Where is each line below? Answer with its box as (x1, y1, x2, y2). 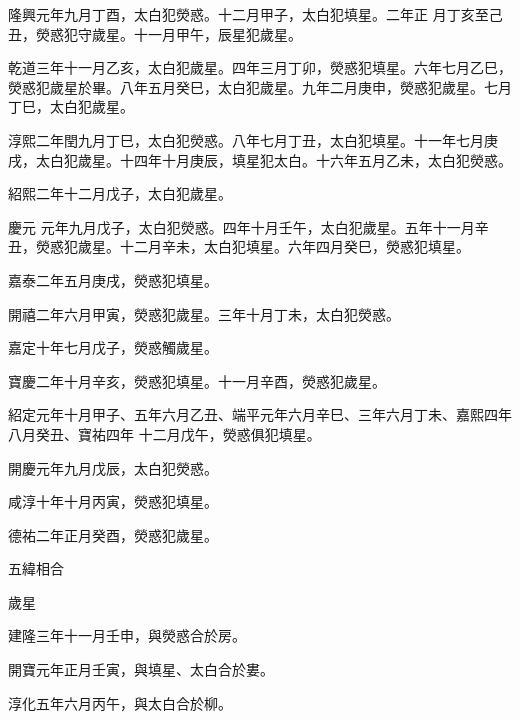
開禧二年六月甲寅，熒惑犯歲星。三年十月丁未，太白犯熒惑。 (8, 303, 400, 324)
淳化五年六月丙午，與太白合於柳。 (8, 692, 232, 713)
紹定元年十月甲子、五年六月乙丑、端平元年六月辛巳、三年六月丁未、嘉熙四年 (8, 404, 512, 425)
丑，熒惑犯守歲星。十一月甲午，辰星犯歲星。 (8, 23, 302, 44)
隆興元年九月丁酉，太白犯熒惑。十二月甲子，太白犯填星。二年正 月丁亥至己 (8, 4, 503, 24)
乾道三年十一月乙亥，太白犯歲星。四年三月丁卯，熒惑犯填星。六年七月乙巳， (8, 57, 512, 78)
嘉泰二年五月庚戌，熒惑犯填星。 (8, 269, 218, 290)
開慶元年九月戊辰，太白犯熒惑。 (8, 457, 218, 478)
